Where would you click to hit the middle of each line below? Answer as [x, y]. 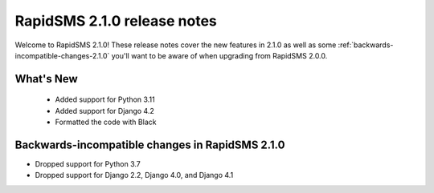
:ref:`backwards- [366, 45]
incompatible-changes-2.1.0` [62, 55]
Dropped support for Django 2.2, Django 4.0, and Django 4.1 [134, 175]
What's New [46, 79]
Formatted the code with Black [106, 122]
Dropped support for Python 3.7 [88, 164]
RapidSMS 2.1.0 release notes [116, 21]
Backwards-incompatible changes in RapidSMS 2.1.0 [150, 145]
